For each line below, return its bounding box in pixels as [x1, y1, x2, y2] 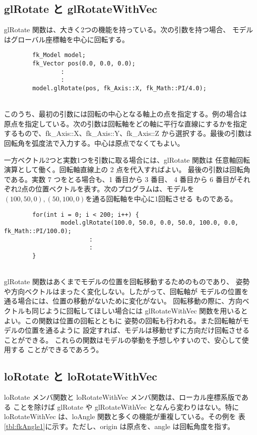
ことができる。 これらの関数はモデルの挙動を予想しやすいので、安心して [4, 334, 242, 345]
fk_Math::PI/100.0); [4, 227, 72, 235]
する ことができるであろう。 [10, 344, 103, 355]
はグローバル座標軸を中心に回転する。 [4, 34, 129, 44]
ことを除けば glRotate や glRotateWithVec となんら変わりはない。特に [13, 401, 239, 412]
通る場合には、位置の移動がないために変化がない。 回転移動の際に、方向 [4, 296, 243, 306]
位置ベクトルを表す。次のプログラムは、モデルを [35, 184, 194, 194]
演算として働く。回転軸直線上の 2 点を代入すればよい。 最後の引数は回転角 [4, 164, 251, 175]
